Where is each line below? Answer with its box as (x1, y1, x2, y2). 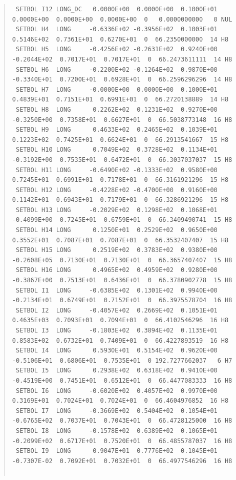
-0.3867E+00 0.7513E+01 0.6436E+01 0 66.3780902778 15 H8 (12, 277, 232, 284)
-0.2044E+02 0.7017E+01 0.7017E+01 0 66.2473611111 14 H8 (12, 55, 232, 63)
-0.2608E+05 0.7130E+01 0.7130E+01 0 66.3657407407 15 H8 (12, 256, 232, 264)
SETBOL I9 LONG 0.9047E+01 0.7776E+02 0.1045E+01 (15, 447, 218, 455)
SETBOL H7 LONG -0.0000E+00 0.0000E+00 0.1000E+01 (15, 86, 218, 93)
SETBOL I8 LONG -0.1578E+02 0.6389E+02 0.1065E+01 (15, 427, 218, 434)
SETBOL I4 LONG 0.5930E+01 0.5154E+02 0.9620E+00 (15, 347, 218, 354)
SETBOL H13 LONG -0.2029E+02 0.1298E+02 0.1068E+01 (15, 206, 218, 214)
